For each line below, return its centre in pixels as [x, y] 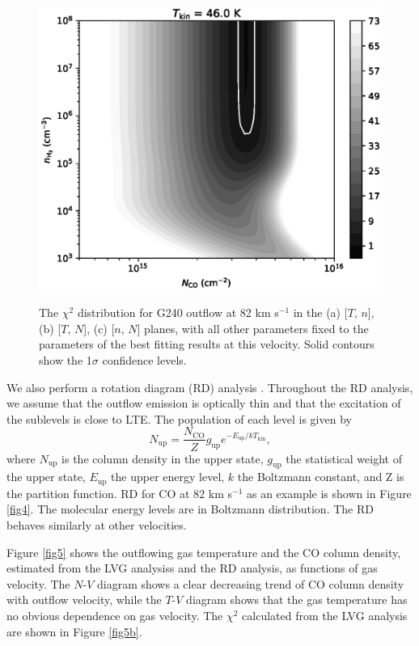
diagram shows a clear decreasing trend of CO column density [250, 583]
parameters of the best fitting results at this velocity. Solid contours [207, 344]
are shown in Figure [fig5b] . [74, 631]
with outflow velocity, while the [84, 600]
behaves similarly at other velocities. [97, 524]
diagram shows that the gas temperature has [297, 600]
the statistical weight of [344, 458]
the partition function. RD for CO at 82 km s [120, 493]
